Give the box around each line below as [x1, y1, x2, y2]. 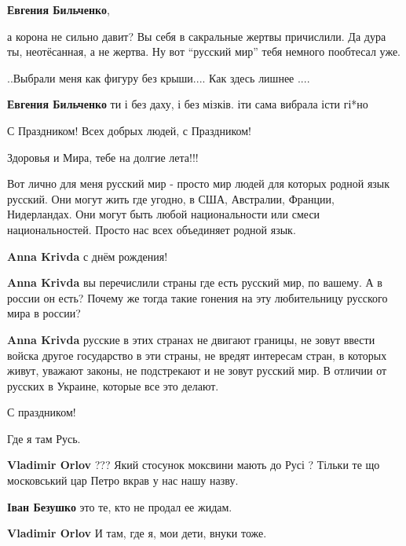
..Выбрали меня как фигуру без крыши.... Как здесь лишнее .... [7, 69, 310, 86]
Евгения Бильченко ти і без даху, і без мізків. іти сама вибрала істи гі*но [7, 96, 368, 112]
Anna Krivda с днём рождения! [7, 247, 168, 264]
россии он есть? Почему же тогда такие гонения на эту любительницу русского [7, 289, 388, 306]
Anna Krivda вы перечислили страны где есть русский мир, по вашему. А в [7, 274, 382, 291]
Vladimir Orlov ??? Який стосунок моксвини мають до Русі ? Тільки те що [7, 456, 380, 473]
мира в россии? [7, 305, 81, 321]
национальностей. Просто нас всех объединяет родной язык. [7, 221, 296, 237]
